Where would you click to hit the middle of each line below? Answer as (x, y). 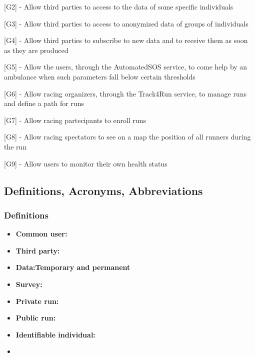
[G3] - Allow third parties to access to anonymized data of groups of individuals (126, 23)
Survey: (29, 284)
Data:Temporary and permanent (73, 267)
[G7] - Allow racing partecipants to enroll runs (75, 120)
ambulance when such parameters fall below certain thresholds (100, 76)
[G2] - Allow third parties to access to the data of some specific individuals (119, 6)
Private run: (37, 301)
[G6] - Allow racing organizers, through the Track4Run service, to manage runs (125, 93)
